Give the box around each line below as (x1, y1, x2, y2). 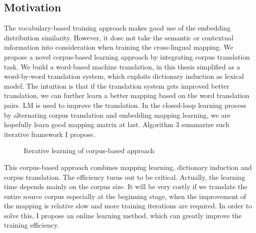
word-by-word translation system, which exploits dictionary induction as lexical (4, 71, 244, 81)
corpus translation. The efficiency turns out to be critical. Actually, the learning (4, 171, 245, 182)
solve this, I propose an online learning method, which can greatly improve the (4, 210, 242, 220)
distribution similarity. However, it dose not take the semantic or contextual (4, 32, 234, 42)
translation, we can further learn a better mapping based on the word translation (4, 90, 250, 100)
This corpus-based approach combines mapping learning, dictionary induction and (4, 162, 252, 172)
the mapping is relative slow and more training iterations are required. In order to (4, 200, 252, 211)
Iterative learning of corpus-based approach (24, 145, 155, 156)
